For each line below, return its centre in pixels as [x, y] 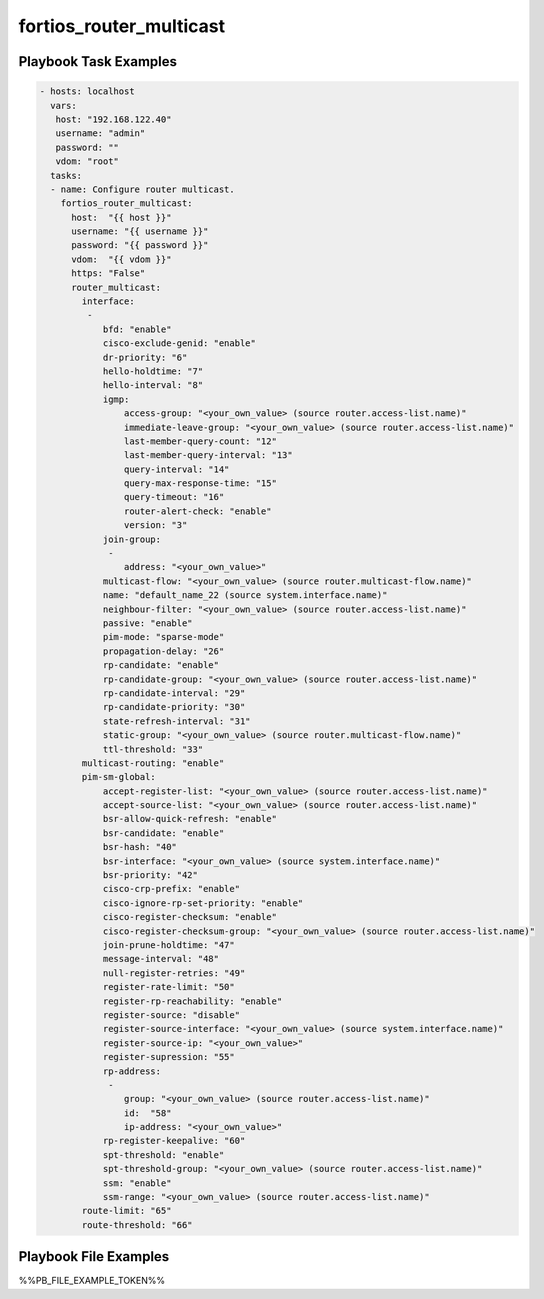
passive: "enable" [148, 623]
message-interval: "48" [161, 959]
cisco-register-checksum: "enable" [189, 917]
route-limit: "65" [126, 1211]
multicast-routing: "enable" [153, 763]
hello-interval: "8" [153, 385]
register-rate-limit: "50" [168, 987]
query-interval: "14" [176, 469]
